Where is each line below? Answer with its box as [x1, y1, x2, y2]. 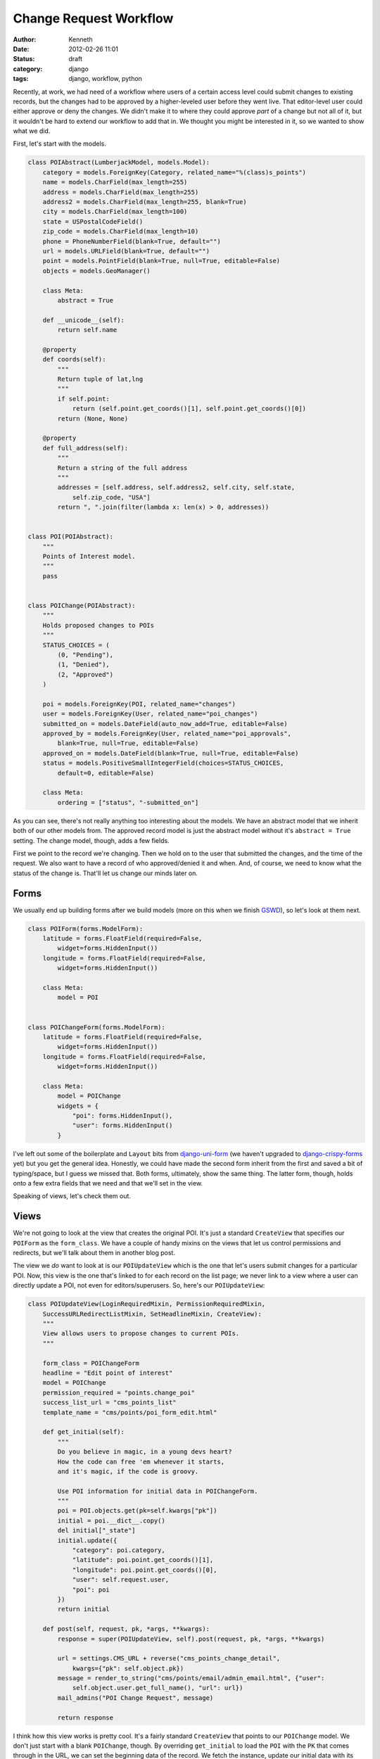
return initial [57, 1605, 110, 1613]
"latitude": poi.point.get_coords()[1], [72, 1556, 214, 1564]
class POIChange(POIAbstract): [27, 602, 137, 610]
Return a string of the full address [57, 464, 188, 471]
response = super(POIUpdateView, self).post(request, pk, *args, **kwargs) [57, 1634, 325, 1643]
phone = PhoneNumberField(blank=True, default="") [42, 237, 221, 246]
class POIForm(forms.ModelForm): [27, 925, 144, 932]
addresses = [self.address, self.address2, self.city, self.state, [57, 483, 296, 492]
